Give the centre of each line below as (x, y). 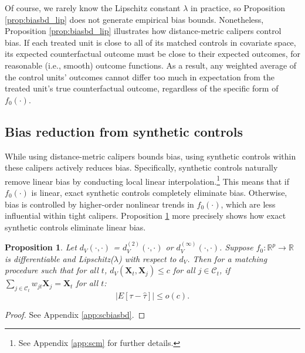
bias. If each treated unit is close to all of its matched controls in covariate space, (150, 42)
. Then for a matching (227, 258)
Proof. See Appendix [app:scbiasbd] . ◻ (75, 314)
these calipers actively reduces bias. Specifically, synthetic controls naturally (141, 167)
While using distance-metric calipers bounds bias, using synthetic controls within (150, 156)
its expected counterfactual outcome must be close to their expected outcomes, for (152, 54)
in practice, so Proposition (238, 8)
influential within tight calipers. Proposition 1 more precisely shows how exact (145, 215)
